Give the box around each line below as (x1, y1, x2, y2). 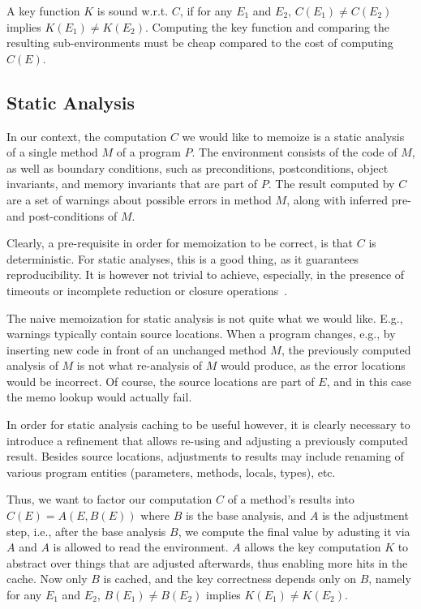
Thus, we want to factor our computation (6, 491, 213, 508)
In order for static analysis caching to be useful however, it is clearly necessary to (6, 416, 410, 433)
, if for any (179, 2, 233, 19)
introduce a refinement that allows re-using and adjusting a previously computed (6, 431, 408, 448)
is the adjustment (322, 507, 409, 524)
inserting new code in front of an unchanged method (6, 341, 267, 358)
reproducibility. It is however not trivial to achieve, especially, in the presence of (6, 266, 405, 283)
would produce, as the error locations (221, 357, 406, 374)
